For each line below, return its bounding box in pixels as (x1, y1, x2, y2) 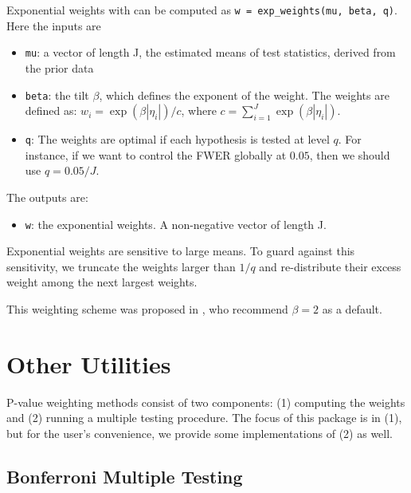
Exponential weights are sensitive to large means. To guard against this (6, 243, 355, 259)
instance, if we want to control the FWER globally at (25, 146, 287, 163)
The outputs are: (6, 189, 88, 205)
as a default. (322, 301, 382, 317)
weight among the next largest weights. (6, 274, 198, 290)
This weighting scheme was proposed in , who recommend (6, 301, 288, 317)
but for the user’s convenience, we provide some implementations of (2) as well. (6, 424, 393, 441)
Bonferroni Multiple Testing (6, 463, 243, 488)
